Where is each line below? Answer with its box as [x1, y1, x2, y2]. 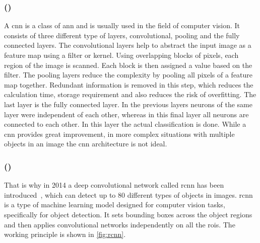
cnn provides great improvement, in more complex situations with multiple [4, 128, 235, 139]
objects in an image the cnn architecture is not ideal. [4, 138, 167, 149]
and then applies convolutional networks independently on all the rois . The [4, 219, 235, 229]
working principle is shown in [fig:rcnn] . [4, 229, 126, 239]
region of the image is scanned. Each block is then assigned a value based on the [4, 59, 252, 70]
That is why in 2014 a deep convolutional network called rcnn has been [4, 180, 224, 190]
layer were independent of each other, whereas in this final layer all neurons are [4, 109, 249, 119]
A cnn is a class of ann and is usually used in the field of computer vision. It [4, 20, 240, 31]
